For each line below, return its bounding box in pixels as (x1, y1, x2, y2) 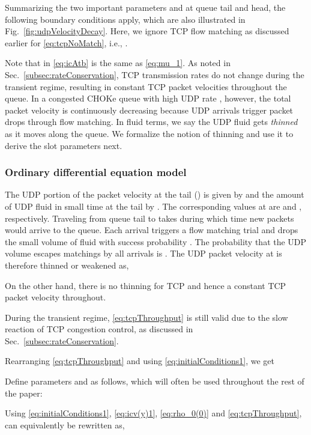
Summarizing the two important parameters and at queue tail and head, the (5, 1, 286, 13)
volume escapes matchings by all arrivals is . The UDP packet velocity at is (5, 247, 282, 260)
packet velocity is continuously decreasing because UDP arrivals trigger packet (5, 103, 294, 116)
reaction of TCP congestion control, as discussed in (5, 323, 193, 335)
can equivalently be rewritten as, (5, 418, 125, 431)
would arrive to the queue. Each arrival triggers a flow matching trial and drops (5, 224, 298, 236)
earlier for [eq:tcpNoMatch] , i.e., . (5, 36, 128, 49)
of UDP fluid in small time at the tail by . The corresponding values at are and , (5, 199, 302, 212)
